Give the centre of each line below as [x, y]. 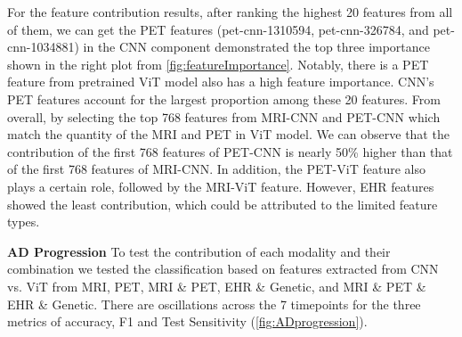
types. [24, 222]
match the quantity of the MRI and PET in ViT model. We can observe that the [228, 134]
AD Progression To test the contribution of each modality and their [199, 251]
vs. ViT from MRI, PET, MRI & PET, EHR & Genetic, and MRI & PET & [217, 286]
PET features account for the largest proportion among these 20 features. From [224, 99]
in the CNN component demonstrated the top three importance [257, 47]
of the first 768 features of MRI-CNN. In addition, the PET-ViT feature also [216, 169]
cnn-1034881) [43, 47]
